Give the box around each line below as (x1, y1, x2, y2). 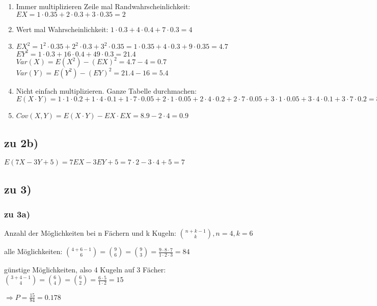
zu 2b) (4, 134, 39, 150)
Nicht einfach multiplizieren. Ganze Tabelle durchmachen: (16, 85, 197, 96)
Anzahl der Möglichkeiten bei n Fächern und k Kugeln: (4, 228, 176, 238)
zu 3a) (4, 208, 30, 220)
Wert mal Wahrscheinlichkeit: (16, 23, 109, 34)
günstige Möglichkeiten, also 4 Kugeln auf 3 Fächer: (4, 264, 166, 275)
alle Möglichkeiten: (4, 246, 63, 257)
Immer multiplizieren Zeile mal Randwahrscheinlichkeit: (16, 1, 191, 11)
